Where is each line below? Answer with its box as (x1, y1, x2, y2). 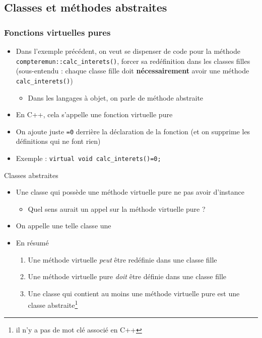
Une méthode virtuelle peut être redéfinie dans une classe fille (28, 254, 217, 265)
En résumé (16, 237, 49, 247)
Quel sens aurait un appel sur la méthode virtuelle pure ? (28, 203, 206, 214)
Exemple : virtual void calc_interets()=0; (16, 152, 161, 163)
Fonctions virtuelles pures (4, 26, 111, 38)
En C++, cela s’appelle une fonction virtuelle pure (16, 109, 173, 120)
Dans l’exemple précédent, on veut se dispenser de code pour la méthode (16, 46, 240, 56)
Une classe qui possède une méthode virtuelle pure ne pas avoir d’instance (16, 187, 245, 197)
